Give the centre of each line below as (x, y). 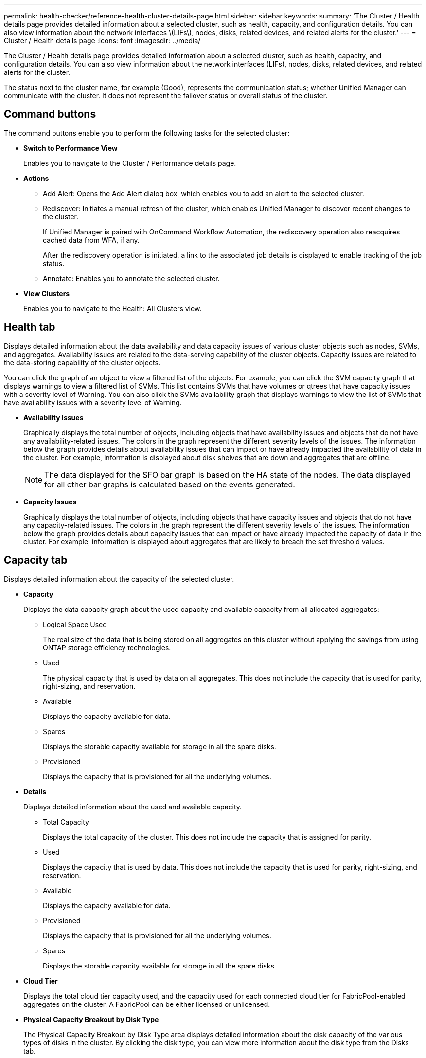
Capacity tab (36, 560)
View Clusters (47, 293)
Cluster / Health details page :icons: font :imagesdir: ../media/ (102, 41)
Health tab (30, 327)
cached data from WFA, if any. (91, 240)
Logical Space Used (75, 624)
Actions (36, 178)
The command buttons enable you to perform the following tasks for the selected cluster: (147, 133)
